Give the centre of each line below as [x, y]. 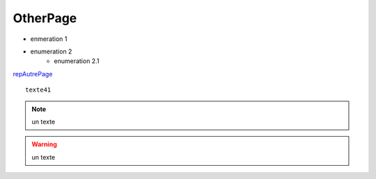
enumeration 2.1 [77, 61]
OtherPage [45, 18]
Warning [44, 144]
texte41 [38, 90]
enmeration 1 [49, 39]
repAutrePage [33, 74]
